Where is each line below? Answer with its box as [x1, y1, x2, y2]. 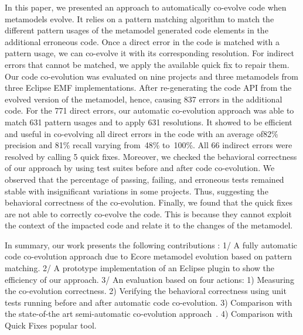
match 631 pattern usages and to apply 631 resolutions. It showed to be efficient [5, 115, 292, 128]
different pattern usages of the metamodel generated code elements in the [5, 24, 268, 36]
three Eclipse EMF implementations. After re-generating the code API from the [5, 81, 292, 94]
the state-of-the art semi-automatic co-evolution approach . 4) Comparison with [5, 307, 293, 320]
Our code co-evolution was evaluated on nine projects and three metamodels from [5, 70, 298, 82]
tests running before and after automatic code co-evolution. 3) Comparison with [5, 296, 292, 308]
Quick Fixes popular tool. [5, 319, 97, 331]
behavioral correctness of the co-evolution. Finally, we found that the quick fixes [5, 196, 292, 208]
